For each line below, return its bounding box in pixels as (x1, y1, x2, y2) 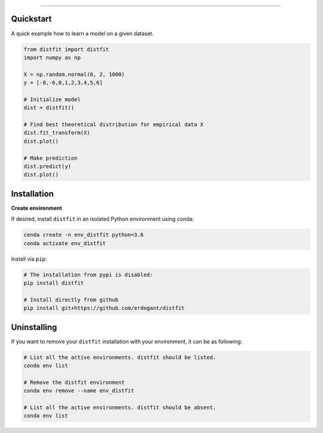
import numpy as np (23, 54, 81, 61)
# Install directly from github (23, 296, 119, 303)
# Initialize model (23, 96, 81, 103)
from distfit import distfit (23, 45, 109, 53)
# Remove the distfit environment (23, 379, 125, 386)
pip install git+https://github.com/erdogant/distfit (23, 305, 185, 312)
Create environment (11, 204, 62, 212)
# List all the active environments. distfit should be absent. (23, 404, 217, 411)
